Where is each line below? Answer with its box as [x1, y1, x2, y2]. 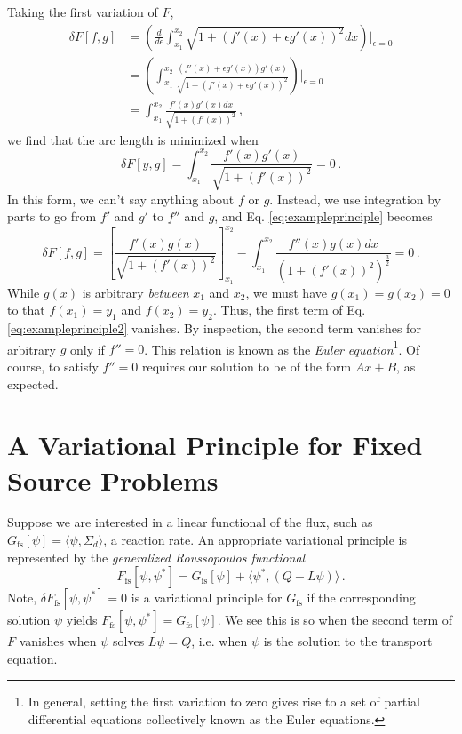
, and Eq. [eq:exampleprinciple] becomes [214, 207, 433, 226]
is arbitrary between [82, 283, 189, 301]
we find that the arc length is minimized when [7, 130, 259, 148]
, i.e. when [191, 632, 248, 650]
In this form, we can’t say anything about [7, 189, 235, 208]
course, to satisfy [7, 356, 99, 375]
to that [7, 300, 45, 319]
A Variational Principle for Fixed [7, 427, 423, 463]
